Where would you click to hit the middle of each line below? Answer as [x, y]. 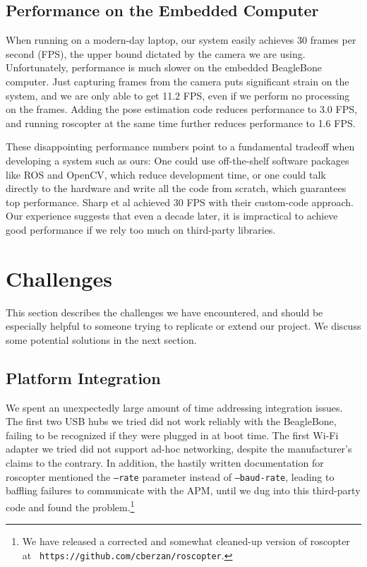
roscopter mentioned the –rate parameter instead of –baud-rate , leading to [170, 476]
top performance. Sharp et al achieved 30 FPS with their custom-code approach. [180, 202]
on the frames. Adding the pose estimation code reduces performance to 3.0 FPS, [181, 109]
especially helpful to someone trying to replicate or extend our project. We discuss [183, 326]
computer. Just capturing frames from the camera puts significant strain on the [178, 81]
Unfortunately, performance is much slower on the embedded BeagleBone [164, 67]
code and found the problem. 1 [70, 506]
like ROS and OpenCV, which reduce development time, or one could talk [166, 174]
